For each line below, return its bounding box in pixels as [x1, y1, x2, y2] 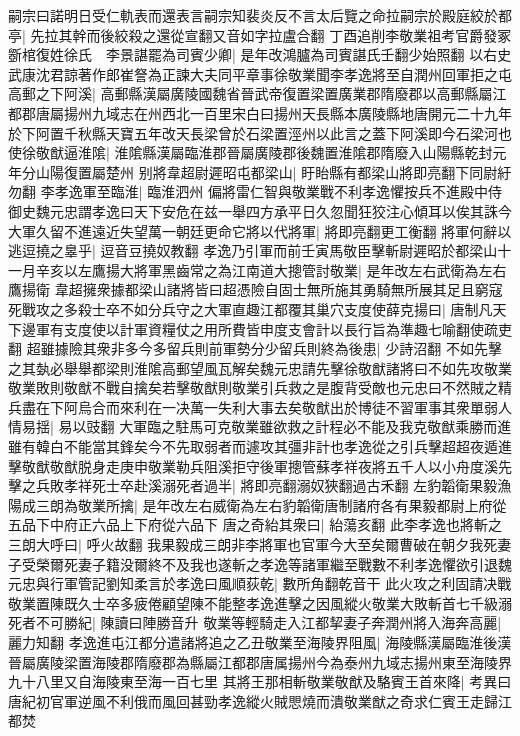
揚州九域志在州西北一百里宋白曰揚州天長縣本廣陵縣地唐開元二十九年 [63, 102, 512, 123]
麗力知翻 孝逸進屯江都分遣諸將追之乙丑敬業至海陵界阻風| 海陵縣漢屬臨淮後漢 [8, 632, 512, 652]
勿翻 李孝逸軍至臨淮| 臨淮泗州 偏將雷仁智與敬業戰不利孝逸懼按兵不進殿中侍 [8, 181, 502, 202]
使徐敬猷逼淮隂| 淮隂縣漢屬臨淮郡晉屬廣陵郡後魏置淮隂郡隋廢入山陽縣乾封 [8, 142, 493, 163]
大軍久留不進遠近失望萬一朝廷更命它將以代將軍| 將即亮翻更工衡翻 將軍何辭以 [8, 220, 512, 241]
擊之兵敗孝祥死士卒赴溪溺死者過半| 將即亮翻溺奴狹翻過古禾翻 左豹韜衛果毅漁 [8, 475, 512, 496]
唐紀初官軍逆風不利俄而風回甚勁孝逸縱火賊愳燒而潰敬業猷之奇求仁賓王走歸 [8, 690, 498, 711]
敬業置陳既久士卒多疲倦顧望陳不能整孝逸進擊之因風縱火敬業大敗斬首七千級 [8, 592, 498, 613]
